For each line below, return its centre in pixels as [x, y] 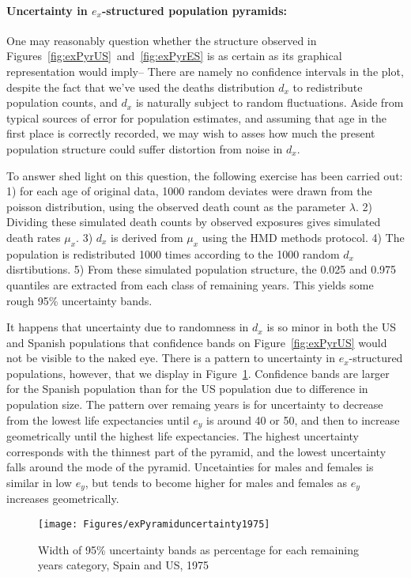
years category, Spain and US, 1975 [124, 565]
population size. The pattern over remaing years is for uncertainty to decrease [195, 404]
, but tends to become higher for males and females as [216, 482]
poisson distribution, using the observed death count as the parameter [176, 206]
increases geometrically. [63, 499]
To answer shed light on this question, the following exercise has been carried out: [205, 175]
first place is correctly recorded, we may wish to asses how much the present [191, 133]
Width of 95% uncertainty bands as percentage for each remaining [198, 549]
